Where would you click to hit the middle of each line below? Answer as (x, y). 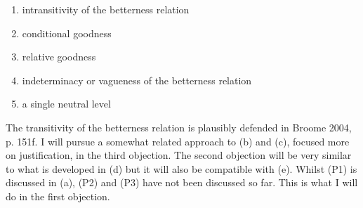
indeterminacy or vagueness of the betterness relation (137, 80)
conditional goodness (67, 33)
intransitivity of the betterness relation (106, 9)
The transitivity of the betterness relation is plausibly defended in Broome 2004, (179, 127)
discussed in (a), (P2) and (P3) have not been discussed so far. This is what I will (182, 182)
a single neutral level (66, 104)
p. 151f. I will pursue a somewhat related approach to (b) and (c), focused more (178, 141)
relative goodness (59, 57)
